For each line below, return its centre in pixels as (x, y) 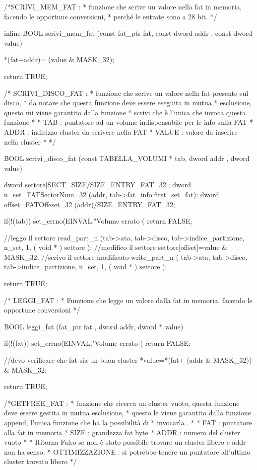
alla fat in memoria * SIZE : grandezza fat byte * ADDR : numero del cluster (122, 432)
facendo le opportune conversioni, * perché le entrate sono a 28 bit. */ (111, 16)
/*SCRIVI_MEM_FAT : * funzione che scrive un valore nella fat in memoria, (123, 6)
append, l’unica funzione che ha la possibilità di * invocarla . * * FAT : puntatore (128, 422)
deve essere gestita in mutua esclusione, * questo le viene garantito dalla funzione (128, 413)
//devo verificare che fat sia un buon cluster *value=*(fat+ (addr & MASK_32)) (128, 360)
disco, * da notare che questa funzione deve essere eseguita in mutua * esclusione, (128, 103)
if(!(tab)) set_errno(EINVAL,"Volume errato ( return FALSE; (98, 221)
